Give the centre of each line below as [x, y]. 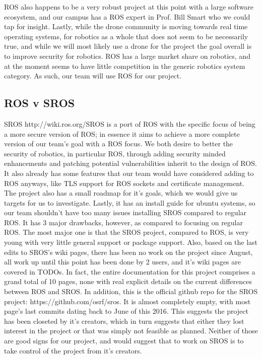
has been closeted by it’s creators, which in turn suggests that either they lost [124, 321]
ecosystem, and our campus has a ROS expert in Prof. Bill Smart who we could [127, 16]
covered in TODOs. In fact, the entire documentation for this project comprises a [130, 271]
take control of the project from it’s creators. [73, 350]
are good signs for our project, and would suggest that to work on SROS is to [124, 341]
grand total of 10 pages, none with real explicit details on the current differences [128, 281]
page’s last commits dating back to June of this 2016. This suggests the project [126, 311]
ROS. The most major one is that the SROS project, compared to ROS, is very [126, 232]
